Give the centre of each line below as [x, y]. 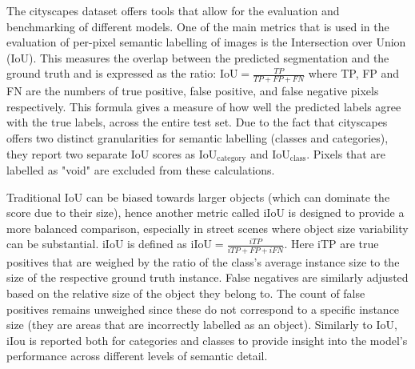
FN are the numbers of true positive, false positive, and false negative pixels [193, 91]
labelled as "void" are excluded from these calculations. [141, 170]
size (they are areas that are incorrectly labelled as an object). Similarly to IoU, [202, 325]
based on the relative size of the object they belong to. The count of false [186, 293]
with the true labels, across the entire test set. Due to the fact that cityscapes [197, 122]
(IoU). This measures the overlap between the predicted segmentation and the [198, 57]
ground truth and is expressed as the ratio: [112, 73]
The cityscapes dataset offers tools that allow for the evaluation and [173, 10]
